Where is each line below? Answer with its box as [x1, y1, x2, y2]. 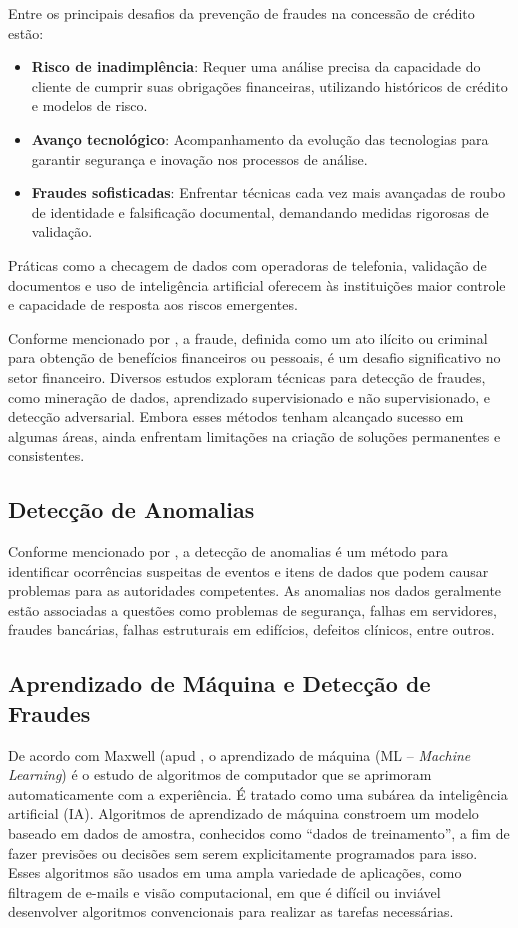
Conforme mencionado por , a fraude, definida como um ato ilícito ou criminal [8, 327, 488, 348]
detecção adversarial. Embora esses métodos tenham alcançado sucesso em [8, 406, 464, 427]
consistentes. [8, 445, 85, 466]
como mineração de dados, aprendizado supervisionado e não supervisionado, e [8, 386, 491, 407]
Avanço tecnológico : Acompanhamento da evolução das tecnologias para [31, 128, 489, 149]
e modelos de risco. [31, 95, 148, 116]
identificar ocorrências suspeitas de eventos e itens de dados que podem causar [8, 560, 489, 581]
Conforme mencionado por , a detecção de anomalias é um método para [8, 541, 448, 562]
